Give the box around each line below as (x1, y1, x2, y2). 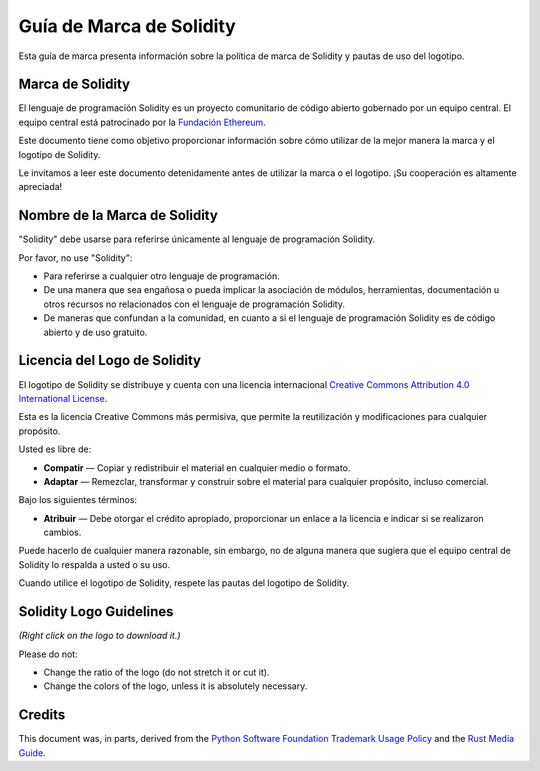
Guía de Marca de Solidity (18, 15, 237, 37)
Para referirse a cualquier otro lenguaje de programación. (43, 270, 280, 282)
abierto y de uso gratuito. (43, 326, 148, 338)
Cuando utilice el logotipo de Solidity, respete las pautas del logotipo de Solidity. (18, 577, 350, 589)
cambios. (43, 526, 82, 539)
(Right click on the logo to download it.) (18, 630, 181, 642)
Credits (18, 706, 66, 724)
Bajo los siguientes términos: (18, 494, 138, 506)
